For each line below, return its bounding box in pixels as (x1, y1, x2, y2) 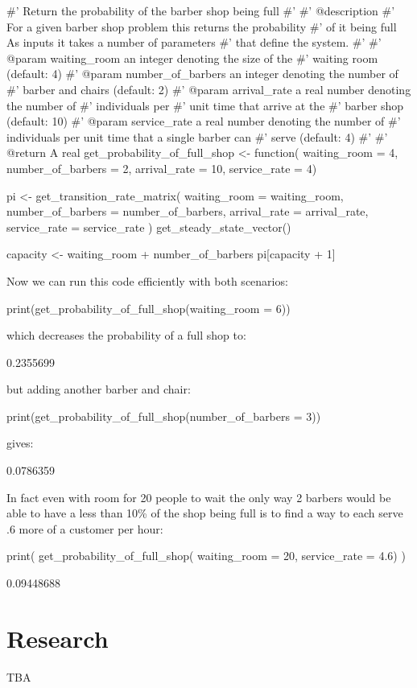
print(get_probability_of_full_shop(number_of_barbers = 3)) (6, 407, 321, 424)
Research (6, 621, 109, 654)
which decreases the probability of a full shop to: (6, 327, 246, 344)
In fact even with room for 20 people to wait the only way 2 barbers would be (6, 488, 391, 505)
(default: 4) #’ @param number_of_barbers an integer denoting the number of (6, 65, 398, 82)
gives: (6, 435, 34, 451)
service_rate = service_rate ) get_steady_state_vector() (6, 218, 291, 235)
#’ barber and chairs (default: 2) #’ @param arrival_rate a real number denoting (6, 80, 411, 97)
